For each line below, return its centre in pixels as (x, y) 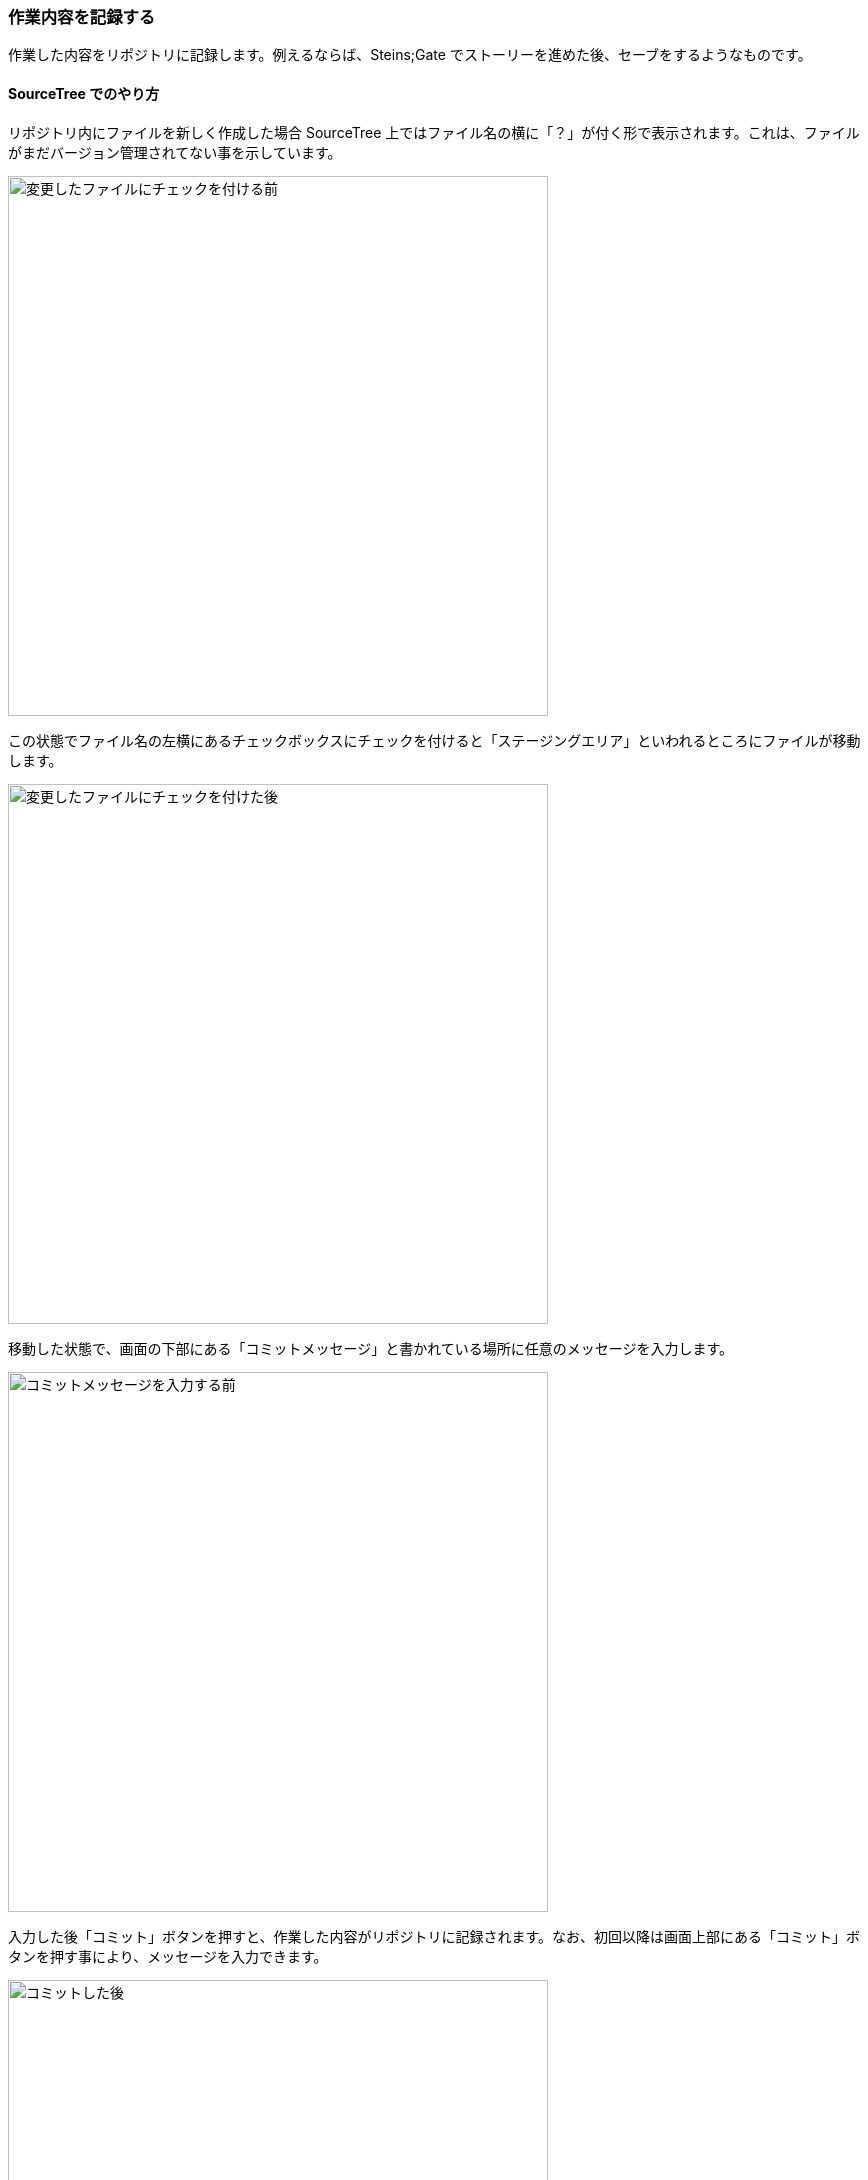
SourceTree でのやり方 (84, 93)
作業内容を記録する (82, 17)
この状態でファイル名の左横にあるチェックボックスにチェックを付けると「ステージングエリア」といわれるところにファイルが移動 (434, 740)
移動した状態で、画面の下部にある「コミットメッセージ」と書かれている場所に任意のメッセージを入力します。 (371, 1348)
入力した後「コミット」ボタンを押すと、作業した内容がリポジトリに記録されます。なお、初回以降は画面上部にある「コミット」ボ (434, 1936)
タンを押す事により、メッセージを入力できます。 (168, 1956)
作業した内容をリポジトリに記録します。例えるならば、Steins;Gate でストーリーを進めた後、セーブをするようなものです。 (410, 55)
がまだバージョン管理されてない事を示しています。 (175, 152)
